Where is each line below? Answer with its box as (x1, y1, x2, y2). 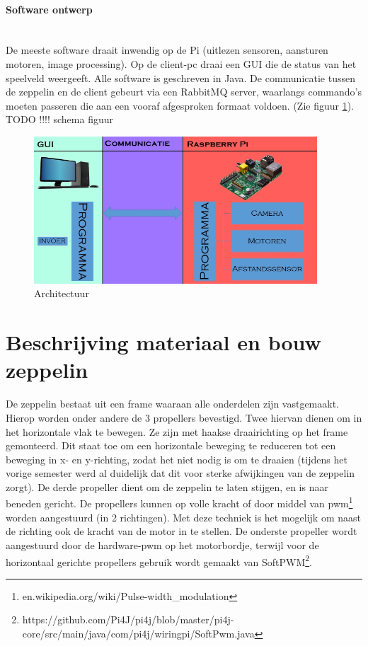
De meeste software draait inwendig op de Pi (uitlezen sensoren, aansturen (6, 42, 328, 57)
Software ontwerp (6, 1, 93, 16)
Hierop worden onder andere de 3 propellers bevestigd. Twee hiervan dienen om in (6, 410, 362, 425)
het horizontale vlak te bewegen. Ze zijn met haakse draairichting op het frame (6, 424, 348, 439)
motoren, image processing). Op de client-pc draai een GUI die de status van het (6, 56, 357, 71)
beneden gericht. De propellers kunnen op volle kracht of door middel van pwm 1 (6, 494, 353, 511)
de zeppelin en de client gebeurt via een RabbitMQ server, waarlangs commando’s (6, 84, 362, 99)
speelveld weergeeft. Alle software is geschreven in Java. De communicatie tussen (6, 70, 355, 85)
